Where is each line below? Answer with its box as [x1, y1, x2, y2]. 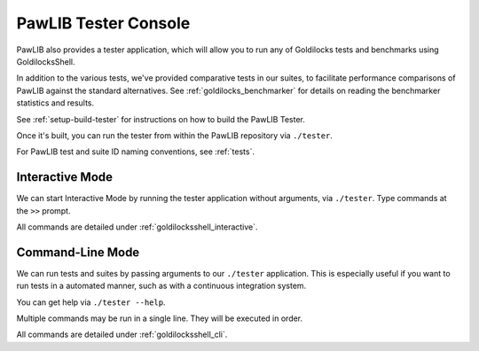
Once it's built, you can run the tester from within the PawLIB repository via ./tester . [16, 129, 333, 141]
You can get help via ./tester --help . [16, 297, 166, 308]
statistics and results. [16, 97, 95, 108]
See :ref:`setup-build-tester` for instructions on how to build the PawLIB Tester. [16, 113, 305, 124]
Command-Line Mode [16, 245, 140, 260]
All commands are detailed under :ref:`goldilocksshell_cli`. [16, 329, 228, 340]
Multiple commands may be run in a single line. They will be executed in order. [16, 313, 303, 324]
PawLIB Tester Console [16, 13, 191, 33]
